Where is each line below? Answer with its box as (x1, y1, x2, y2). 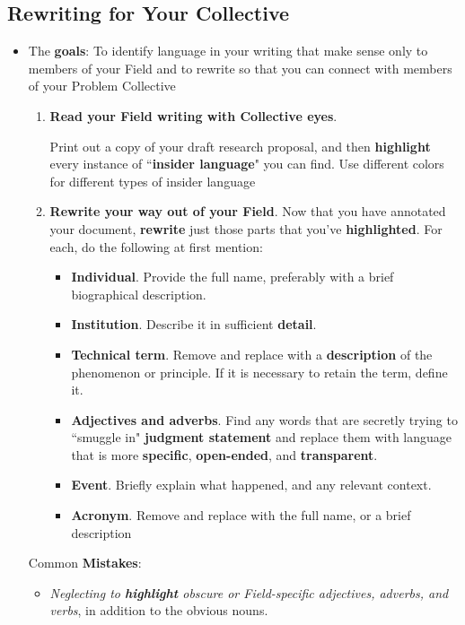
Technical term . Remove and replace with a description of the (71, 344, 433, 363)
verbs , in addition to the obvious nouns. (49, 601, 268, 620)
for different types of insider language (49, 171, 256, 190)
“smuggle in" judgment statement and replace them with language (71, 428, 452, 447)
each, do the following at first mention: (49, 237, 263, 256)
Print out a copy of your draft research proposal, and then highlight (49, 136, 431, 155)
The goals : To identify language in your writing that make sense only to (28, 41, 428, 60)
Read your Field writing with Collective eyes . (49, 106, 338, 125)
